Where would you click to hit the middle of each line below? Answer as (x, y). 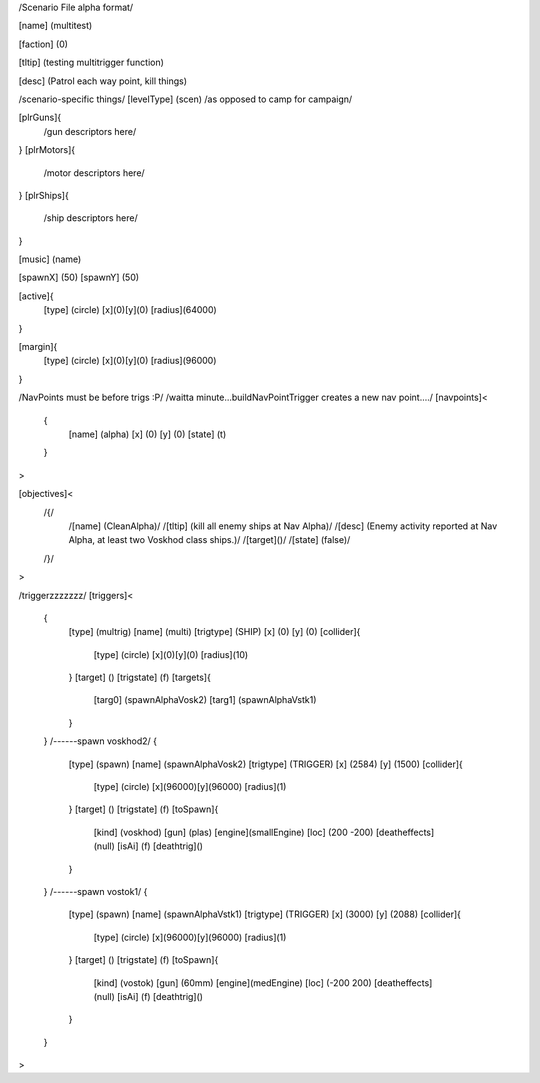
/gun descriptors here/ (90, 131)
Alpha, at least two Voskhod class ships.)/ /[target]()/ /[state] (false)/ (209, 540)
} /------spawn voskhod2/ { (100, 741)
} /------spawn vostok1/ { (95, 891)
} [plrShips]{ (43, 195)
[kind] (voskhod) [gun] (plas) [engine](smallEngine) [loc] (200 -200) (233, 832)
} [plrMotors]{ (47, 150)
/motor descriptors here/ (94, 172)
